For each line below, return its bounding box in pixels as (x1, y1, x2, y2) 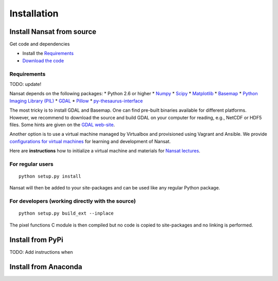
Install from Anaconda (9, 262, 82, 271)
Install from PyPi (9, 235, 64, 244)
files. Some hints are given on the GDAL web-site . (9, 121, 115, 128)
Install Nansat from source (9, 27, 96, 36)
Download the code (22, 57, 64, 64)
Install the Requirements (22, 50, 74, 57)
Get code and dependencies (9, 41, 70, 47)
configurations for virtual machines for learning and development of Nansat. (9, 138, 171, 144)
